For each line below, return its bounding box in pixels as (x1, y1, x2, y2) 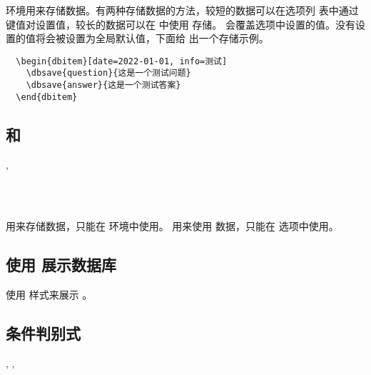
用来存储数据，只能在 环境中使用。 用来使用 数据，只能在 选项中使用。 (6, 219, 339, 234)
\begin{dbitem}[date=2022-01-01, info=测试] (16, 56, 228, 66)
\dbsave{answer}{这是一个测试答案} (26, 80, 181, 91)
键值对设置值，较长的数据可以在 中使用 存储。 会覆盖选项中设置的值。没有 (6, 16, 355, 31)
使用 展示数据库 (6, 254, 117, 276)
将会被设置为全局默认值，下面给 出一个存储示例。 (35, 31, 269, 46)
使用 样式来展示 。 (6, 287, 93, 302)
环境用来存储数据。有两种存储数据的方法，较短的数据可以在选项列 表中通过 (6, 3, 359, 17)
